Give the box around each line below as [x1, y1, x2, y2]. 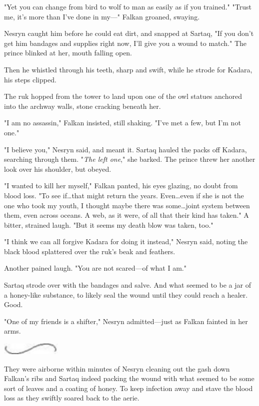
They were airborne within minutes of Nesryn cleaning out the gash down [4, 363, 230, 374]
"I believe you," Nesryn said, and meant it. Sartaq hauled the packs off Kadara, [4, 144, 247, 154]
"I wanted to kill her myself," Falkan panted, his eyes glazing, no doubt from [4, 180, 238, 191]
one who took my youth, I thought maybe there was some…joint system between [4, 200, 250, 210]
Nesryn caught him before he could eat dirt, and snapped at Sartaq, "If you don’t [4, 28, 254, 38]
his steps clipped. [4, 74, 56, 84]
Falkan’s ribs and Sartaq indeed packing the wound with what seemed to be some [4, 373, 254, 384]
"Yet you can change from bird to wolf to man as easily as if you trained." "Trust [4, 1, 251, 11]
